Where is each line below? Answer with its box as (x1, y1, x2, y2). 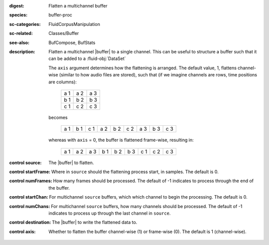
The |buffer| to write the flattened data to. (51, 220, 137, 226)
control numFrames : (9, 178, 52, 184)
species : (9, 12, 27, 18)
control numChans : (9, 203, 50, 209)
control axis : (9, 229, 36, 235)
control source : (9, 160, 42, 166)
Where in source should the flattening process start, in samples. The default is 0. (51, 169, 219, 175)
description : (9, 48, 35, 54)
